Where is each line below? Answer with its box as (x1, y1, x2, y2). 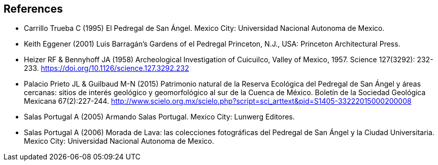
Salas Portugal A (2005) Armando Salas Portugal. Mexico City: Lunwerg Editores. (24, 112, 295, 121)
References (4, 3, 63, 15)
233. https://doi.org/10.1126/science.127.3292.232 (24, 64, 189, 73)
